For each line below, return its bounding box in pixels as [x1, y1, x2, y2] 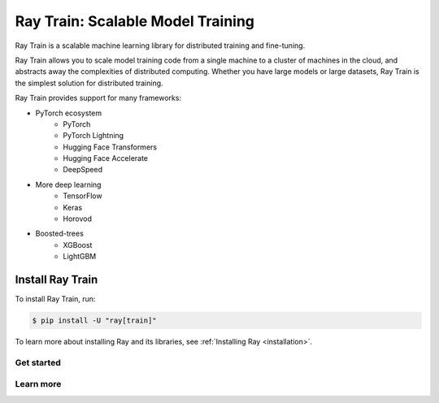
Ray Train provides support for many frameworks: [15, 93, 182, 103]
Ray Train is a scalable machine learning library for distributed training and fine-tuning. [15, 41, 306, 50]
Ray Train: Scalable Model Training [15, 12, 255, 30]
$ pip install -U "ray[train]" [32, 316, 158, 325]
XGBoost [63, 240, 93, 249]
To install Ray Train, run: [15, 294, 96, 304]
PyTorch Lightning [63, 131, 124, 141]
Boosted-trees [35, 228, 85, 239]
